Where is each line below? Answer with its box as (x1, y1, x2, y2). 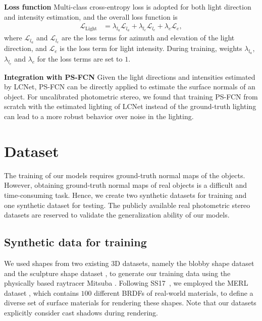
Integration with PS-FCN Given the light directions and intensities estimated (4, 71, 255, 82)
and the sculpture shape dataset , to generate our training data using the (4, 268, 231, 278)
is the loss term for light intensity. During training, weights (60, 43, 242, 54)
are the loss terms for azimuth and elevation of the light (62, 32, 235, 43)
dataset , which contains (4, 287, 79, 298)
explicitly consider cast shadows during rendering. (4, 307, 158, 317)
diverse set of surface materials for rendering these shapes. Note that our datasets (4, 297, 256, 308)
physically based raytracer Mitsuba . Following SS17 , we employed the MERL (4, 278, 248, 288)
